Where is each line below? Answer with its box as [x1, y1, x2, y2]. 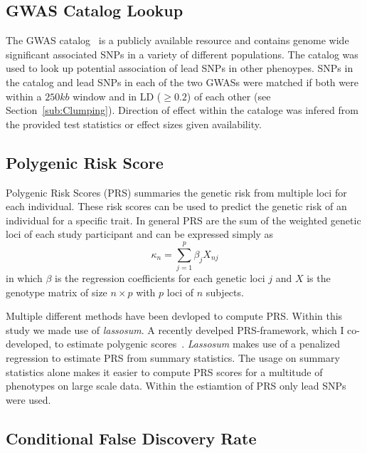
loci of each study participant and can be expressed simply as [6, 226, 274, 241]
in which [6, 271, 43, 286]
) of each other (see [186, 88, 271, 103]
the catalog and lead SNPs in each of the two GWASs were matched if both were [6, 74, 358, 89]
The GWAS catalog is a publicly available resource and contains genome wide [6, 33, 349, 48]
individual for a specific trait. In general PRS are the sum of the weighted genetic [6, 212, 361, 227]
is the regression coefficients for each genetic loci [55, 271, 265, 286]
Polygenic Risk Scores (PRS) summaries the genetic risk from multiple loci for [6, 184, 347, 199]
